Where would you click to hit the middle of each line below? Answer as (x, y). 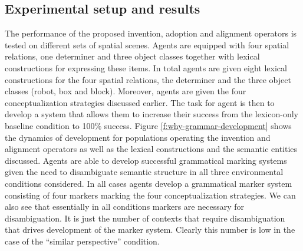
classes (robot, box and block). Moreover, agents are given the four (126, 91)
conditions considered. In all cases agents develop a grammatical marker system (149, 183)
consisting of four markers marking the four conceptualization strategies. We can (150, 195)
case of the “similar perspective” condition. (82, 241)
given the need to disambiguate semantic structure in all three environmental (144, 172)
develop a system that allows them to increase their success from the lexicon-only (151, 114)
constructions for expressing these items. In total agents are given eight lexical (146, 67)
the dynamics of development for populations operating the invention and (138, 137)
